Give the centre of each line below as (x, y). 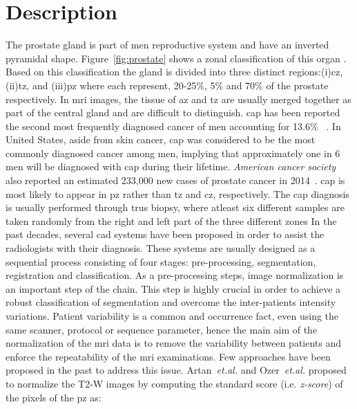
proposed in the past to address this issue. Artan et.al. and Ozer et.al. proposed (176, 370)
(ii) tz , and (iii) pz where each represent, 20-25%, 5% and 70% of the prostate (167, 85)
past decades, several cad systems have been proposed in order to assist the (165, 234)
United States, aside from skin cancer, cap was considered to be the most (161, 139)
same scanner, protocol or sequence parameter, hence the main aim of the (162, 329)
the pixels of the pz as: (54, 397)
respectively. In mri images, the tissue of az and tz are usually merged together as (178, 99)
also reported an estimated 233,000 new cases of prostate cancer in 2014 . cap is (175, 180)
